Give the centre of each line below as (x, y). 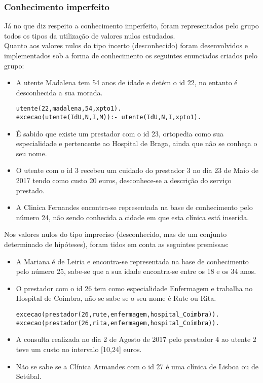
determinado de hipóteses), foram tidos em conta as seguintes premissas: (117, 244)
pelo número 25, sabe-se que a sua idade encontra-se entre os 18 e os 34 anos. (136, 271)
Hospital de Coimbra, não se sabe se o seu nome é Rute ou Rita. (116, 298)
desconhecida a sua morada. (59, 92)
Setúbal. (29, 376)
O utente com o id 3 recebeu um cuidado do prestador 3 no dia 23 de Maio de (137, 170)
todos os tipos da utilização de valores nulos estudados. (90, 35)
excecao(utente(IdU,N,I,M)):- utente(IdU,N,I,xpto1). (108, 117)
